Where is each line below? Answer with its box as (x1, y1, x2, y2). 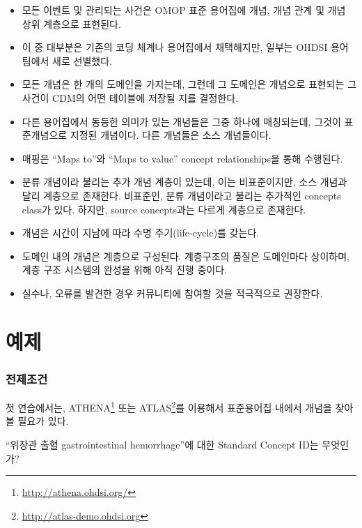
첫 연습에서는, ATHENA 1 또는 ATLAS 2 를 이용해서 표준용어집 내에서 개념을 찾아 (6, 398, 354, 414)
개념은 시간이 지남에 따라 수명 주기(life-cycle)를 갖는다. (22, 225, 260, 240)
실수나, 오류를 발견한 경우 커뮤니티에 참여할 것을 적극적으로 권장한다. (22, 285, 323, 300)
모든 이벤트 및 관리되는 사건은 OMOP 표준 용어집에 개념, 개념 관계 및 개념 (22, 3, 346, 17)
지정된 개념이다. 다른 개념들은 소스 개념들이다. (70, 128, 271, 142)
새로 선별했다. (52, 53, 112, 68)
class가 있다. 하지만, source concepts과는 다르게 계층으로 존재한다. (22, 202, 306, 216)
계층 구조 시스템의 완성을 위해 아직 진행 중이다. (22, 262, 227, 277)
